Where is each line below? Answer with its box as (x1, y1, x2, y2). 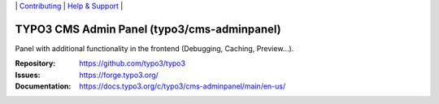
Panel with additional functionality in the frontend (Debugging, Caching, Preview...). (15, 43, 294, 53)
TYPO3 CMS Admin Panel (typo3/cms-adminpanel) (15, 22, 282, 36)
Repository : (15, 58, 56, 68)
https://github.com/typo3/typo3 (79, 58, 186, 68)
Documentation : (15, 81, 72, 91)
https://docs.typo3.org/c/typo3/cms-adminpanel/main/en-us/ (79, 81, 286, 91)
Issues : (15, 70, 41, 80)
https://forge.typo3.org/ (79, 70, 159, 80)
